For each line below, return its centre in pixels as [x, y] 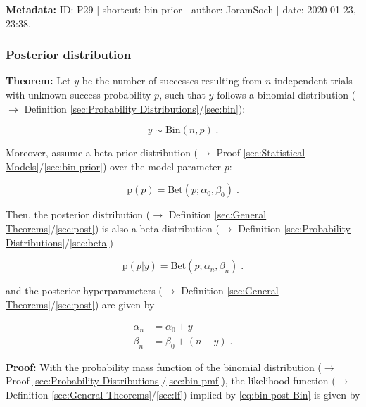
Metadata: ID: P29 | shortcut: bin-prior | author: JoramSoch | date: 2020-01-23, [181, 9]
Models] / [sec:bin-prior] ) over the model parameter [114, 166]
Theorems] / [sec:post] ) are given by [80, 304]
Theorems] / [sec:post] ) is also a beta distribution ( [113, 228]
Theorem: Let [38, 81]
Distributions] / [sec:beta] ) [59, 242]
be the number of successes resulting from [172, 81]
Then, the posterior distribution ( [78, 214]
